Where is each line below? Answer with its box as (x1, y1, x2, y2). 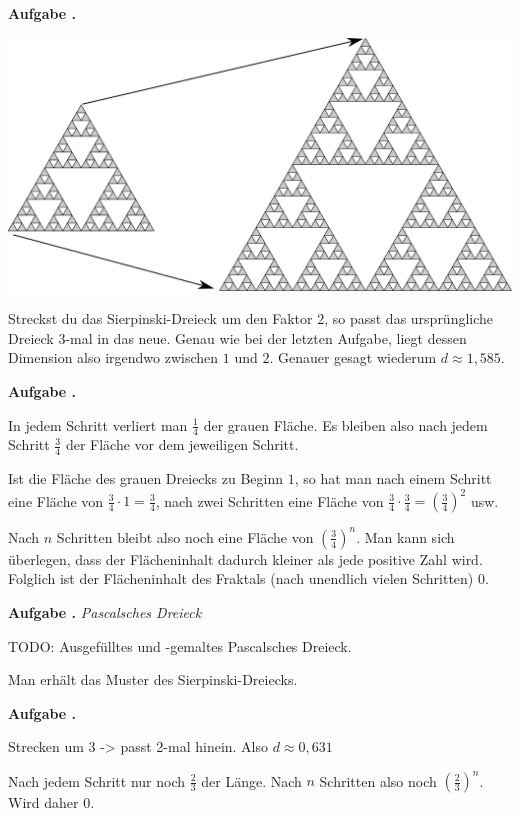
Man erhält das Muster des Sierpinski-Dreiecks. (8, 669, 298, 690)
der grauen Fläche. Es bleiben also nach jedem (203, 414, 488, 435)
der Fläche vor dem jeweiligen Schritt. (65, 434, 299, 455)
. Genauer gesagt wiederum (269, 347, 437, 368)
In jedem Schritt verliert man (8, 414, 188, 435)
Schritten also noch (319, 770, 437, 791)
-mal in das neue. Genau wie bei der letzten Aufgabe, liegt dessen (65, 327, 467, 348)
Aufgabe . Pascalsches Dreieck (8, 601, 202, 622)
